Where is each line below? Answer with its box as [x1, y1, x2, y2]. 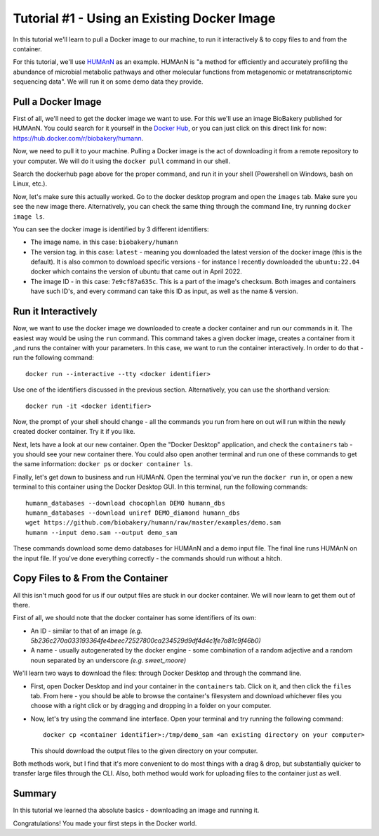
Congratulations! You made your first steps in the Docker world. [13, 819, 197, 828]
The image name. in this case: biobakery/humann [30, 238, 178, 246]
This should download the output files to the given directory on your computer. [30, 746, 258, 755]
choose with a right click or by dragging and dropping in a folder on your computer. [30, 702, 272, 710]
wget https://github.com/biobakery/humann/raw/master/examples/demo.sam [25, 519, 281, 527]
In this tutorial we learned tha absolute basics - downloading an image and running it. [13, 806, 260, 815]
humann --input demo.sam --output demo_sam [25, 528, 178, 536]
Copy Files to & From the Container [13, 572, 168, 584]
